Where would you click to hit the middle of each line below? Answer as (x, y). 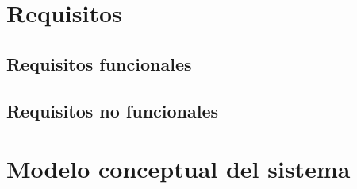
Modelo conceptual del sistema (178, 169)
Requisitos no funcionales (113, 110)
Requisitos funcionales (99, 63)
